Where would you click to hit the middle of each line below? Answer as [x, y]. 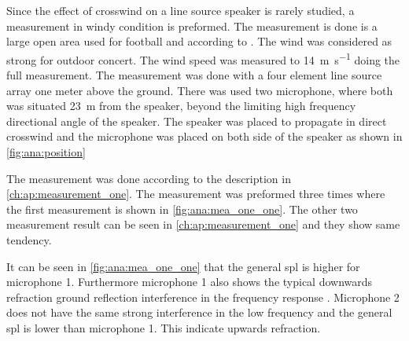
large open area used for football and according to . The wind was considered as [199, 41]
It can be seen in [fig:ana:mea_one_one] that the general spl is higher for [183, 266]
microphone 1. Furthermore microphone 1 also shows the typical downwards [190, 282]
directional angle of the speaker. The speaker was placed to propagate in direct [197, 121]
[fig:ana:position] [46, 152]
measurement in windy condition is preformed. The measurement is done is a [192, 26]
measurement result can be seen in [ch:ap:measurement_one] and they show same [203, 224]
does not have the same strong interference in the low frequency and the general [199, 312]
